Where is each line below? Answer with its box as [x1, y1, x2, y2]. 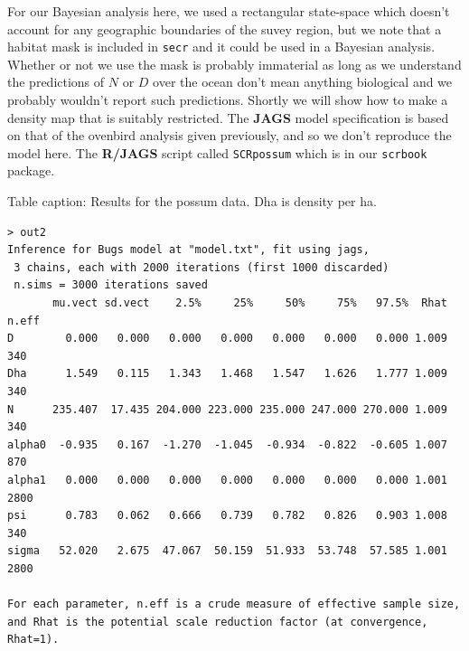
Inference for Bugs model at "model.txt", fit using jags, [7, 243, 370, 257]
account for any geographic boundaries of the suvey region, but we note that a [7, 19, 442, 38]
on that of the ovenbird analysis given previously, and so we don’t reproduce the [7, 126, 452, 145]
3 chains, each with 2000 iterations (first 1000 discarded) [14, 260, 389, 274]
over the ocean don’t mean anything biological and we [153, 72, 453, 91]
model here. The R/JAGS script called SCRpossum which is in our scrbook [7, 143, 427, 162]
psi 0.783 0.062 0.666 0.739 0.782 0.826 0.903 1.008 [7, 509, 447, 523]
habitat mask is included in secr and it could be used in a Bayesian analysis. [7, 37, 436, 56]
